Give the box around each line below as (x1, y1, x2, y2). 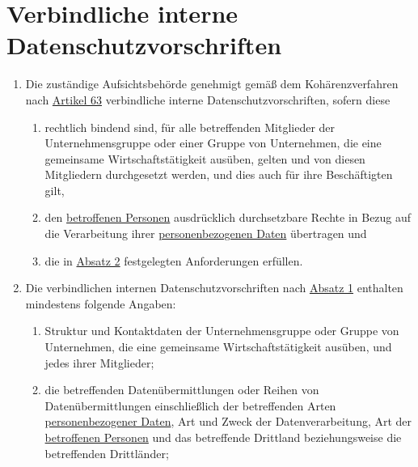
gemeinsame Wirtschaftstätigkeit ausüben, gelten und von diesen (44, 150, 365, 167)
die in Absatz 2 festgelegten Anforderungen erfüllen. (44, 252, 303, 269)
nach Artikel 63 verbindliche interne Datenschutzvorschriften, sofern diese (25, 91, 391, 108)
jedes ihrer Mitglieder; (44, 354, 154, 371)
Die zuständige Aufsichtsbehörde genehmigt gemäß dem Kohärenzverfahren (25, 75, 399, 92)
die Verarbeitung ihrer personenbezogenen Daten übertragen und (44, 225, 367, 242)
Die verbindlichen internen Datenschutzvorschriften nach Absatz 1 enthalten (25, 279, 403, 296)
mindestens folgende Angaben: (25, 295, 176, 312)
